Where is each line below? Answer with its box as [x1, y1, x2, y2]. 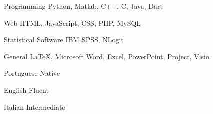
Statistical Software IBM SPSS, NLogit [4, 34, 124, 45]
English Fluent [4, 84, 49, 95]
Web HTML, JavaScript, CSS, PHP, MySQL [4, 17, 141, 28]
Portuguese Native [4, 68, 60, 78]
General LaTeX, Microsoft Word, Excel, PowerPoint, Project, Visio [4, 51, 209, 61]
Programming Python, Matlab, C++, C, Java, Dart [4, 1, 163, 11]
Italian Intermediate [4, 101, 65, 112]
